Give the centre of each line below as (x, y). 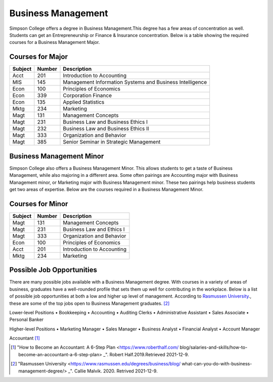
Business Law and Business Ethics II (106, 129)
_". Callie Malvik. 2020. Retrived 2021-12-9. (113, 371)
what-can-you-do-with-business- (217, 364)
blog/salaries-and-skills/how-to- (214, 347)
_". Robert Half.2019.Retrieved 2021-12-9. (146, 354)
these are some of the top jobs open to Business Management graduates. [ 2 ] (89, 303)
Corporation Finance (87, 96)
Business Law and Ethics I (94, 229)
